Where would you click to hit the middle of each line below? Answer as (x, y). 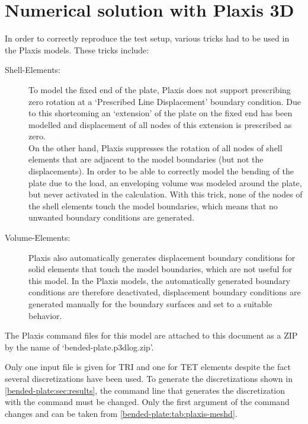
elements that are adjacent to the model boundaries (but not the (146, 159)
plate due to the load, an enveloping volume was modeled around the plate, (165, 182)
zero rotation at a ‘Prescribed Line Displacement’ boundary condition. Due (165, 101)
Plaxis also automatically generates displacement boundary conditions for (162, 257)
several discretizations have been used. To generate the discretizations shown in (149, 378)
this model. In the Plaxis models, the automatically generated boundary (159, 280)
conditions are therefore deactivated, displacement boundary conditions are (165, 292)
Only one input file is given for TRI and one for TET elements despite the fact (148, 367)
